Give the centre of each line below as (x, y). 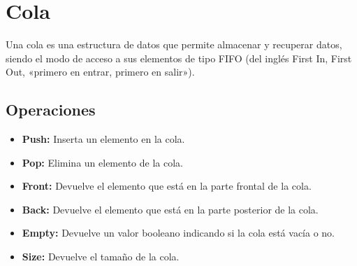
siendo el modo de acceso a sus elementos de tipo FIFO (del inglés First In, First (179, 58)
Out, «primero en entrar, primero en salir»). (100, 72)
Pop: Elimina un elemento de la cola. (102, 162)
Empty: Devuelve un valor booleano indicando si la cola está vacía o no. (178, 233)
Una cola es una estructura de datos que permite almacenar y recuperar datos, (174, 44)
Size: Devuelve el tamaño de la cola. (101, 257)
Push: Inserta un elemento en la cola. (103, 139)
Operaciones (51, 110)
